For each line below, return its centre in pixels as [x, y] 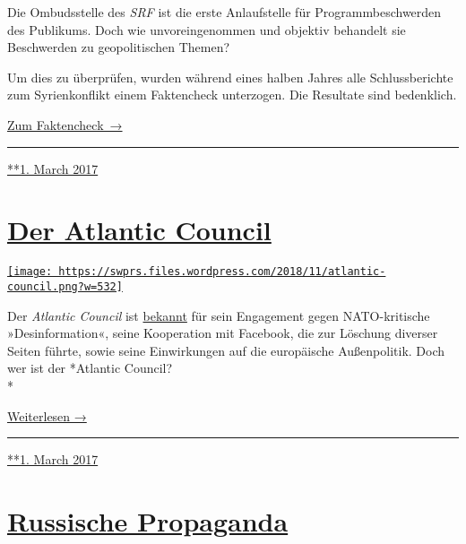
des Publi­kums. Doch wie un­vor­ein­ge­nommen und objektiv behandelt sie [207, 29]
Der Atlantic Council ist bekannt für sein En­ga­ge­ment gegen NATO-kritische [219, 315]
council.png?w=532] [65, 286]
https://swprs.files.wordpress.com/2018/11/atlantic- [222, 272]
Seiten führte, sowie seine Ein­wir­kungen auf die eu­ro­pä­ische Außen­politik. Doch [226, 350]
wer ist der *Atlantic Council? [90, 368]
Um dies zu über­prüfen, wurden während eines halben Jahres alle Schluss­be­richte [230, 77]
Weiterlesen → [47, 415]
